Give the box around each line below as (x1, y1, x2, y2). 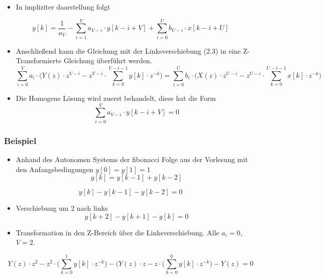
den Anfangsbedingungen (16, 164, 93, 174)
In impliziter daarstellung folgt (16, 2, 111, 12)
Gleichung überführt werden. (63, 55, 152, 66)
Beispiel (4, 134, 37, 147)
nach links (76, 203, 108, 213)
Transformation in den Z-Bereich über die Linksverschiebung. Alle (16, 227, 220, 237)
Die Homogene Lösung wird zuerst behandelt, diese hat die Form (16, 93, 216, 103)
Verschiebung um (16, 203, 69, 213)
